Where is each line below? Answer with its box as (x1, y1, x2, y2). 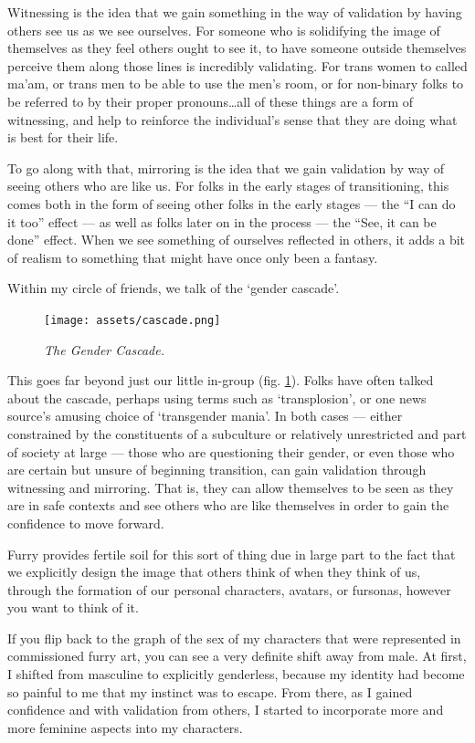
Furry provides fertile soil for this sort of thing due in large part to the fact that (7, 544, 456, 563)
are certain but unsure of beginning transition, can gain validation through (7, 460, 427, 479)
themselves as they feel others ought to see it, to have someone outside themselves (7, 38, 467, 58)
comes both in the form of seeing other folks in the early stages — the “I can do (7, 194, 456, 213)
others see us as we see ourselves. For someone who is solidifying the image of (7, 20, 440, 39)
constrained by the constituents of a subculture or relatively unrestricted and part (7, 424, 467, 443)
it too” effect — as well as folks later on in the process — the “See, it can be (7, 212, 437, 231)
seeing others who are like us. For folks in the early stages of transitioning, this (7, 176, 449, 195)
